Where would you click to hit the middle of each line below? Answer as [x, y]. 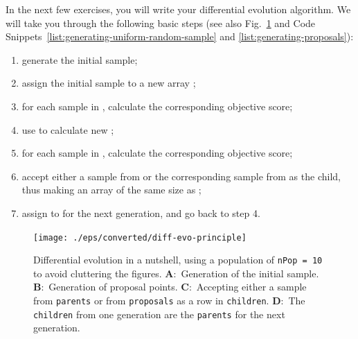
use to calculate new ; [68, 129]
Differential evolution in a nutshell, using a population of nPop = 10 [178, 260]
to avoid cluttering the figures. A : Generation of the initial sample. [176, 273]
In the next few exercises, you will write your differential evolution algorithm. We [178, 9]
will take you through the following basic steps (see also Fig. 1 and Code [161, 23]
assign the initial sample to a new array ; [109, 83]
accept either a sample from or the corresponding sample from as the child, [181, 176]
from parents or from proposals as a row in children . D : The [169, 301]
